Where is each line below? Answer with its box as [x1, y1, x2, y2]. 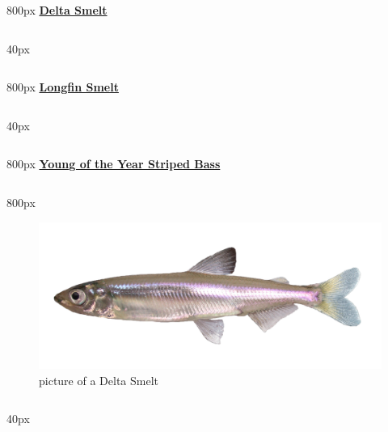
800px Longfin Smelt [6, 78, 119, 95]
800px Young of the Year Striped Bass [6, 155, 221, 172]
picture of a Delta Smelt [39, 371, 159, 388]
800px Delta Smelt [6, 2, 108, 18]
